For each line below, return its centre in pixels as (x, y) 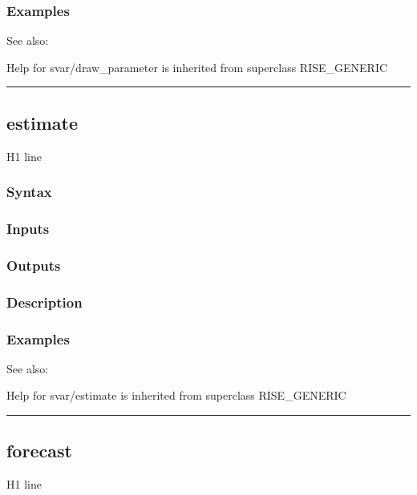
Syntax (29, 192)
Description (45, 302)
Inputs (28, 228)
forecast (39, 451)
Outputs (34, 265)
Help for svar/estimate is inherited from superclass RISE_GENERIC (176, 395)
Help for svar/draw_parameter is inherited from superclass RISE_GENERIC (197, 67)
